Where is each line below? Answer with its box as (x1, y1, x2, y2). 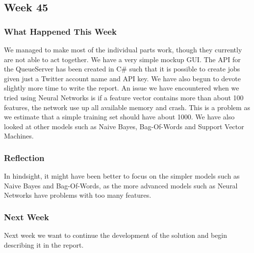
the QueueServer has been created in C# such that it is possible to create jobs (4, 64, 240, 74)
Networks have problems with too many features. (4, 190, 152, 200)
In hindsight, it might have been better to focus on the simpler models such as (4, 171, 240, 181)
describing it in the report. (4, 239, 84, 250)
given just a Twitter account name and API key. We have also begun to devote (4, 73, 241, 83)
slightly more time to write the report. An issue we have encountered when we (4, 83, 239, 93)
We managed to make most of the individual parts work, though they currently (4, 45, 242, 54)
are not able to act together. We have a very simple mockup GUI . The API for (4, 54, 241, 64)
